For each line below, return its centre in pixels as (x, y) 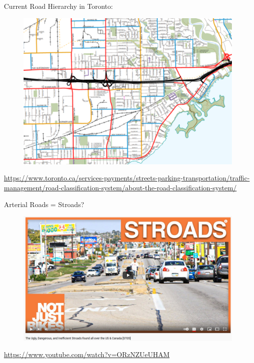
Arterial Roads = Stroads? (44, 204)
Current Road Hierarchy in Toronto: (58, 6)
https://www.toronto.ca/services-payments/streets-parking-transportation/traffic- (127, 178)
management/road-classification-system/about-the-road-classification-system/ (120, 188)
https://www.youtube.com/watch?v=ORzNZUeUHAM (87, 354)
